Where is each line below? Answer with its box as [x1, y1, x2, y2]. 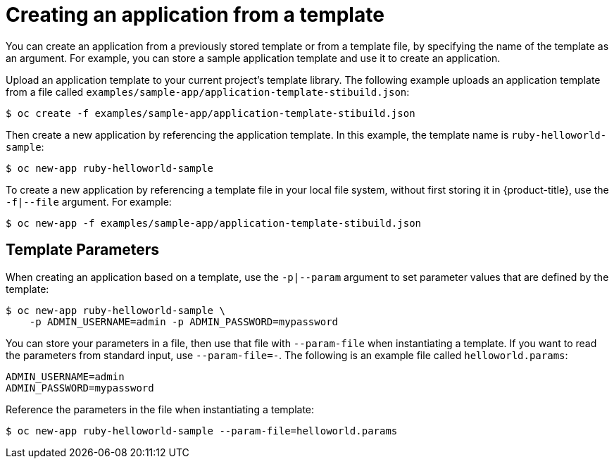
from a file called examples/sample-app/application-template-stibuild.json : [6, 85, 410, 98]
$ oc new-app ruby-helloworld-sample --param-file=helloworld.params [6, 425, 398, 437]
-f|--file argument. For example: [6, 195, 172, 208]
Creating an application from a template [6, 3, 384, 27]
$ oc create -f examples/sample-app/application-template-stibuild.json [6, 107, 415, 119]
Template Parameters [6, 241, 160, 259]
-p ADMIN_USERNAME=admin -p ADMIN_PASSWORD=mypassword [29, 315, 339, 327]
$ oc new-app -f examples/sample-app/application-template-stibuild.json [6, 217, 422, 229]
